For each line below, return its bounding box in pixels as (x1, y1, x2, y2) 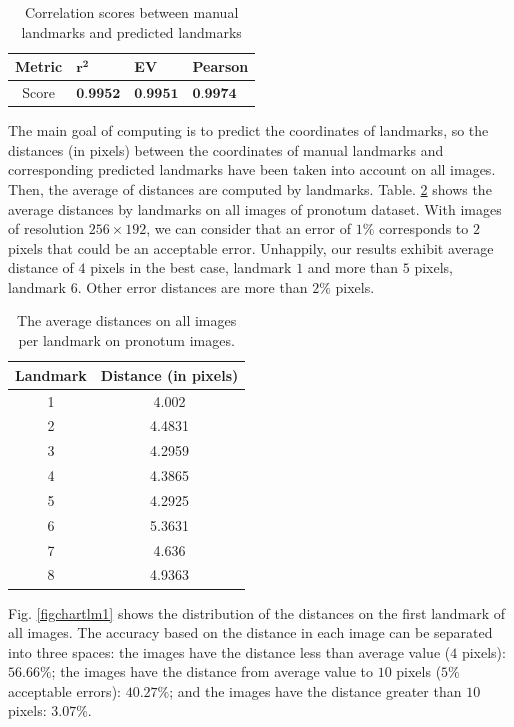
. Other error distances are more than (77, 276, 308, 297)
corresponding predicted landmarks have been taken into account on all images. (8, 159, 496, 180)
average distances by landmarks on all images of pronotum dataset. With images (8, 198, 502, 219)
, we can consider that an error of (146, 218, 351, 239)
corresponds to (378, 218, 469, 239)
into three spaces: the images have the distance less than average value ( (8, 641, 451, 662)
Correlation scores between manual (24, 2, 239, 22)
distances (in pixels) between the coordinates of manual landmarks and (8, 139, 444, 160)
